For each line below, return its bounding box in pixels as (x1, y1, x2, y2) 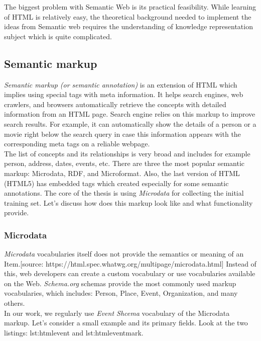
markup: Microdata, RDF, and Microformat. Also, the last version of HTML (4, 167, 240, 178)
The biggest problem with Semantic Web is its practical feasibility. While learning (4, 2, 256, 12)
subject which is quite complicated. (4, 31, 112, 41)
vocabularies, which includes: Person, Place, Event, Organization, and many (4, 288, 238, 298)
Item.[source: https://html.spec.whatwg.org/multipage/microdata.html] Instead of (4, 258, 256, 269)
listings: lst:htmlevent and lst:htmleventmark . (4, 327, 144, 337)
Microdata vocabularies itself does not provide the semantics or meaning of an (4, 248, 244, 259)
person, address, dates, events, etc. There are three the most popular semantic (4, 158, 245, 168)
